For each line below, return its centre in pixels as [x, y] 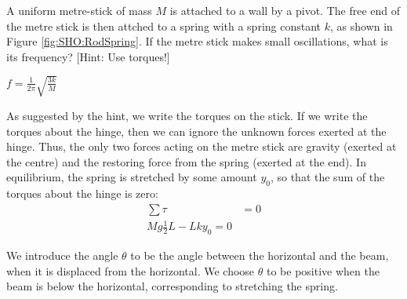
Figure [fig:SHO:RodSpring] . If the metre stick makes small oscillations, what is [197, 41]
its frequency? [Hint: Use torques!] [88, 56]
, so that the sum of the [327, 177]
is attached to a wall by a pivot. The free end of [285, 10]
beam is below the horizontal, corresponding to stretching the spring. [172, 286]
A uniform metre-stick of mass [79, 10]
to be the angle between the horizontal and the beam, [260, 255]
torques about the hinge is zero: [82, 193]
